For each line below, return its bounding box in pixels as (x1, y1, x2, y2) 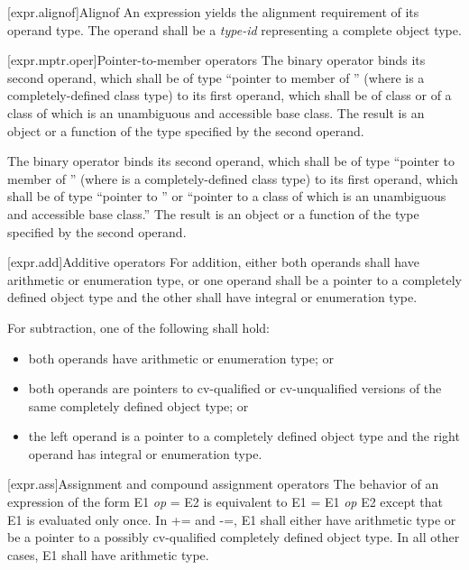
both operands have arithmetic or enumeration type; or (28, 348, 335, 367)
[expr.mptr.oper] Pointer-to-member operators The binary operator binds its (7, 51, 426, 69)
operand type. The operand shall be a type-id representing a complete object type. (7, 20, 462, 39)
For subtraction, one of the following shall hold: (7, 317, 270, 336)
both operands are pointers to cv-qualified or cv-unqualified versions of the (28, 379, 442, 398)
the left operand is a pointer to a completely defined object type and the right (28, 427, 460, 446)
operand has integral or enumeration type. (28, 444, 262, 463)
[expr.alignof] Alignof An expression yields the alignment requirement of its (7, 3, 419, 21)
